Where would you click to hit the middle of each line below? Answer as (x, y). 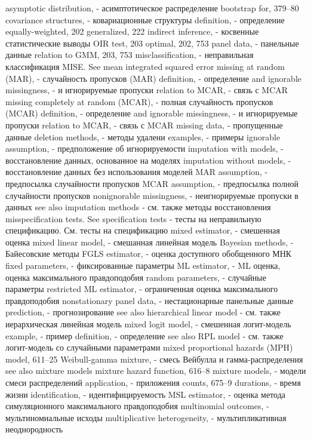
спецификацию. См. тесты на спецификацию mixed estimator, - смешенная (143, 230)
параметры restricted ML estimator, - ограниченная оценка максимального (142, 289)
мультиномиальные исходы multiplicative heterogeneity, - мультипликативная (146, 417)
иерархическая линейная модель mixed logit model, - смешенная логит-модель (148, 324)
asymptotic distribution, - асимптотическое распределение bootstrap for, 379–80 (152, 8)
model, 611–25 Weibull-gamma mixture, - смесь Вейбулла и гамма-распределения (154, 359)
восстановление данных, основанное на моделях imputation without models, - (148, 160)
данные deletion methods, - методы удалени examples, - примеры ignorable (143, 136)
